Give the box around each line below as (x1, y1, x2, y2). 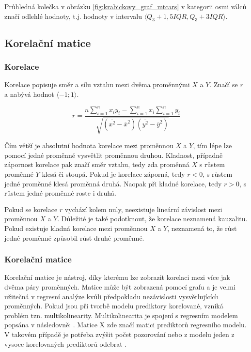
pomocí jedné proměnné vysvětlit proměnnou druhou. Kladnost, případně (4, 150, 223, 160)
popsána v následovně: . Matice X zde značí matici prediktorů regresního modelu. (4, 320, 247, 330)
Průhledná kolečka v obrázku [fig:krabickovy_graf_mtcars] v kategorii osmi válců (4, 1, 247, 11)
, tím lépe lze (193, 140, 232, 151)
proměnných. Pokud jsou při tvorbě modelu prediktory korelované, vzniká (4, 301, 223, 311)
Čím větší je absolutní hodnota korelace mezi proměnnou (4, 140, 173, 151)
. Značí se (209, 79, 238, 90)
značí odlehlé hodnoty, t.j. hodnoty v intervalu (4, 11, 142, 21)
